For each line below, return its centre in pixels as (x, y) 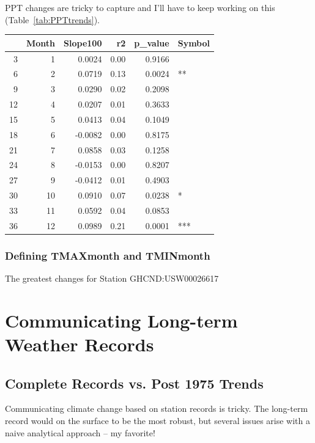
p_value (152, 42)
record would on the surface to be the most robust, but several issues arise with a (157, 421)
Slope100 (83, 42)
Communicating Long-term (121, 320)
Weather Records (80, 344)
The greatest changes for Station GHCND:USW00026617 (112, 278)
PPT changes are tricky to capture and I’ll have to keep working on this (140, 7)
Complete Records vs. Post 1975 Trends (134, 383)
